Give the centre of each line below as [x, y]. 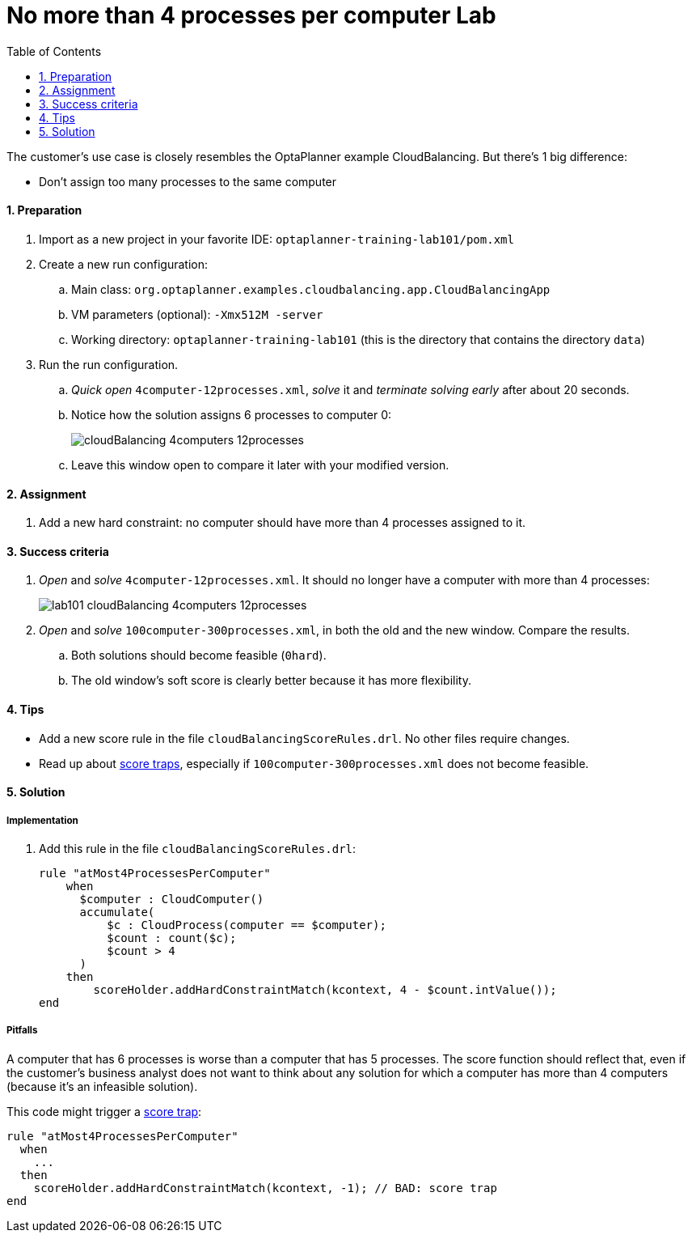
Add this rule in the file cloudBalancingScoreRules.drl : [198, 849]
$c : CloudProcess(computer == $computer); [247, 925]
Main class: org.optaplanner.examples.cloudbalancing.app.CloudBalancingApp [311, 289]
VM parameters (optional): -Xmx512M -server [197, 314]
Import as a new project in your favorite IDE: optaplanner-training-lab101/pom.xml [276, 239]
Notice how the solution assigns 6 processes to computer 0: [232, 414]
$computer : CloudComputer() [172, 900]
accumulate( [117, 912]
